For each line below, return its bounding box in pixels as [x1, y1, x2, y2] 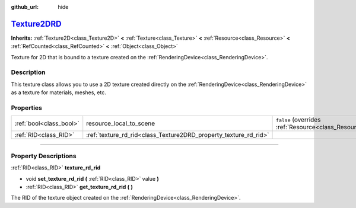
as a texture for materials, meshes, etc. [11, 89, 106, 96]
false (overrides [276, 116, 321, 124]
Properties [11, 104, 43, 112]
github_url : [11, 4, 39, 10]
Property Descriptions [11, 152, 77, 160]
